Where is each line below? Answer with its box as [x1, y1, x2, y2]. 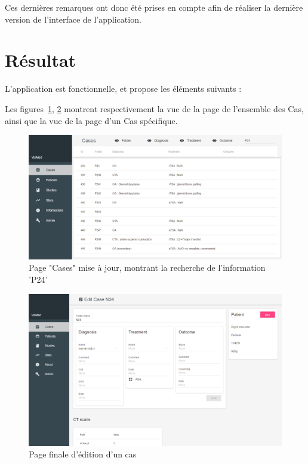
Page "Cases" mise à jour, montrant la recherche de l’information [29, 261, 266, 274]
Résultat [5, 48, 76, 72]
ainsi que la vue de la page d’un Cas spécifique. [5, 114, 178, 126]
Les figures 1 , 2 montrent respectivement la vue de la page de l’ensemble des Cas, [5, 102, 304, 115]
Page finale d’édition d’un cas [29, 448, 137, 460]
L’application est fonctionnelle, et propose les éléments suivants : [5, 82, 242, 95]
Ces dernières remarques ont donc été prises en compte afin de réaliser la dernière [5, 1, 303, 13]
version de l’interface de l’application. [5, 13, 141, 25]
